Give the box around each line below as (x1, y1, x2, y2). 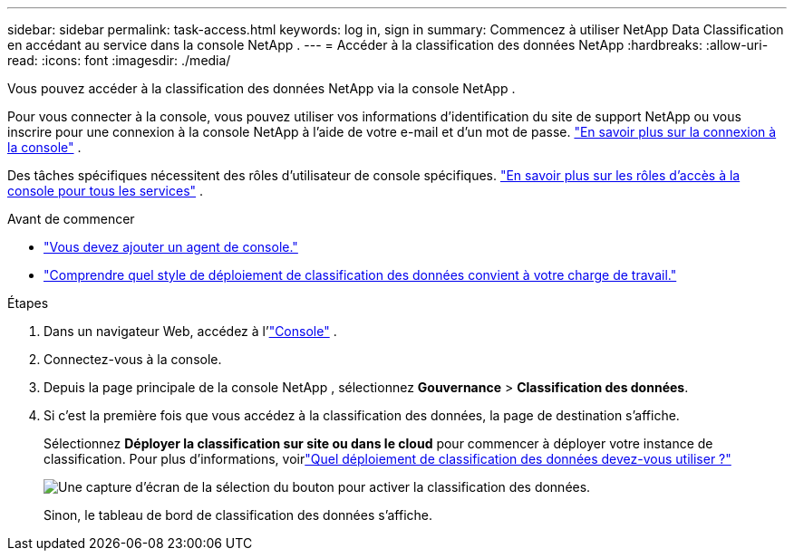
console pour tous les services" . (7, 183, 204, 198)
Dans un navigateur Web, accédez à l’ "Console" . (44, 323, 337, 339)
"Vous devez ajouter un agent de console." (44, 239, 298, 255)
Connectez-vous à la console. (44, 351, 222, 367)
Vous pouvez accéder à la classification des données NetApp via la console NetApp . (7, 81, 516, 96)
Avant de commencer (7, 211, 135, 226)
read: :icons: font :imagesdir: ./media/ (7, 53, 231, 68)
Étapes (7, 295, 49, 311)
